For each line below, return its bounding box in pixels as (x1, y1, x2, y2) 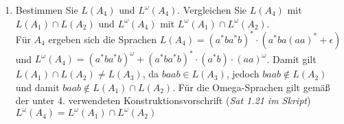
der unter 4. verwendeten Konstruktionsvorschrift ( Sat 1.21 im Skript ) (15, 93, 311, 108)
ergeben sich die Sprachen (48, 32, 157, 46)
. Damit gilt (266, 51, 317, 66)
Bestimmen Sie (15, 3, 78, 16)
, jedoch (226, 66, 260, 81)
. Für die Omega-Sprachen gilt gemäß (172, 79, 330, 94)
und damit (15, 79, 60, 94)
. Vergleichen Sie (177, 3, 247, 16)
